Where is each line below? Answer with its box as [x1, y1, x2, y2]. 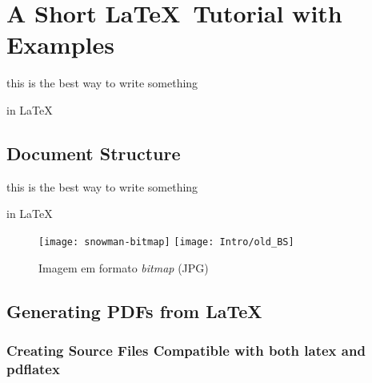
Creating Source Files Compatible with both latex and [6, 340, 366, 360]
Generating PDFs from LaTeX [6, 298, 262, 323]
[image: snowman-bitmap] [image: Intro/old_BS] [38, 236, 294, 248]
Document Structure [6, 140, 181, 165]
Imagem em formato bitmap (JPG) [38, 259, 209, 276]
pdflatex [6, 358, 60, 378]
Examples [6, 28, 114, 61]
